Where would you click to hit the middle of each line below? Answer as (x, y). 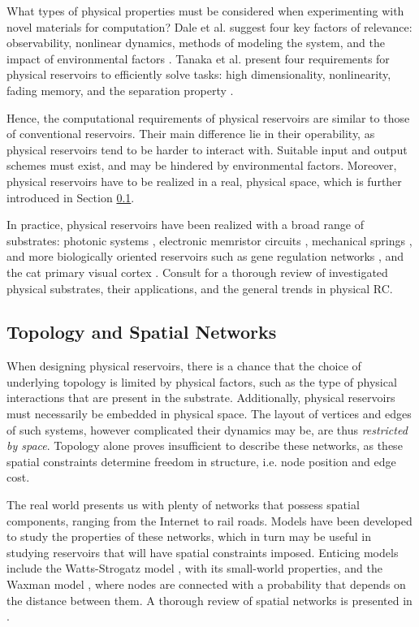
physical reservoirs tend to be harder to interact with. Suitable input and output (207, 149)
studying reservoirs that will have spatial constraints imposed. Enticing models (203, 552)
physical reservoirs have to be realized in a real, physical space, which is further (204, 181)
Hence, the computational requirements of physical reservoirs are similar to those (208, 117)
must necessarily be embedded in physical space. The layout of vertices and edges (209, 414)
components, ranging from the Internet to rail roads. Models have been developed (209, 520)
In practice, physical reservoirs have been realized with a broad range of (185, 225)
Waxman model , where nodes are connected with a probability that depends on (206, 584)
